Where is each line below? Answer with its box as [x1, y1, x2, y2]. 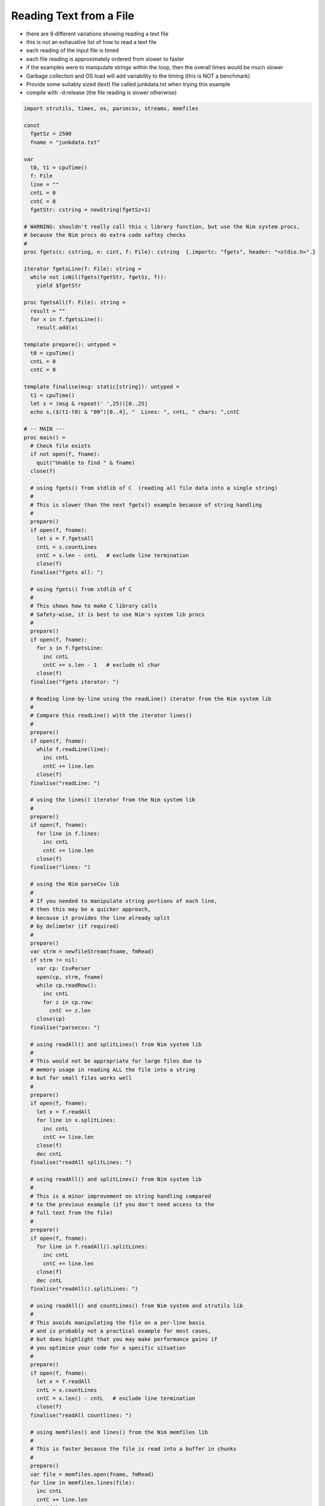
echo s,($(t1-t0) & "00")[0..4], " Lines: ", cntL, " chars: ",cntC [30, 408, 240, 416]
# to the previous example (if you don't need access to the [30, 1201, 215, 1208]
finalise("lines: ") [30, 864, 91, 870]
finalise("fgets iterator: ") [30, 678, 120, 685]
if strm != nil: [30, 957, 78, 963]
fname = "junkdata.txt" [30, 139, 101, 146]
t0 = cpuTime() [30, 349, 75, 357]
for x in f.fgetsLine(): [30, 316, 104, 323]
